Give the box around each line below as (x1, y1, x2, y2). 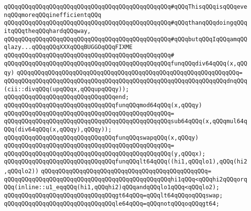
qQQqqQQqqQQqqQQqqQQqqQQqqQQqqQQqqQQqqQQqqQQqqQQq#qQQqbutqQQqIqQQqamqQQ (4, 35, 248, 43)
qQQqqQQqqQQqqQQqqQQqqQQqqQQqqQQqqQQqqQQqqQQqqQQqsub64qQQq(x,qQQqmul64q (4, 118, 248, 125)
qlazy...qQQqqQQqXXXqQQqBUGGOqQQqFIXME (4, 44, 133, 51)
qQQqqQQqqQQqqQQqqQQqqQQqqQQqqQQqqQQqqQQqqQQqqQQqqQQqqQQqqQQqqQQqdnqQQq (4, 77, 248, 84)
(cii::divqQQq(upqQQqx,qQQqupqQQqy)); (4, 85, 129, 93)
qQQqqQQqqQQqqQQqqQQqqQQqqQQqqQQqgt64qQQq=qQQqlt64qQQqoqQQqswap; (4, 192, 223, 199)
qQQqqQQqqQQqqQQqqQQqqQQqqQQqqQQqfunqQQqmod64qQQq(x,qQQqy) (4, 101, 202, 109)
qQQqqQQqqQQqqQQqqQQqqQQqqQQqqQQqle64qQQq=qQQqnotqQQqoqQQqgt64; (4, 200, 219, 207)
